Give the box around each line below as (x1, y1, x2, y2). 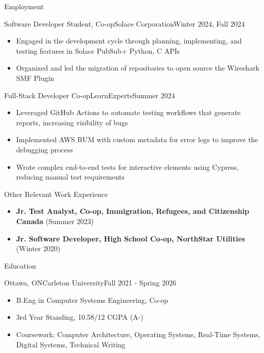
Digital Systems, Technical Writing (16, 339, 126, 349)
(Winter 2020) (16, 243, 61, 254)
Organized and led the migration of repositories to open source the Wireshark (16, 62, 260, 73)
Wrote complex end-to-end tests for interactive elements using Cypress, (16, 161, 239, 172)
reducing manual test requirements (16, 171, 125, 182)
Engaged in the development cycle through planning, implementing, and (16, 35, 242, 46)
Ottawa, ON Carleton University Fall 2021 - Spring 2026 (4, 277, 177, 288)
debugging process (16, 144, 73, 155)
